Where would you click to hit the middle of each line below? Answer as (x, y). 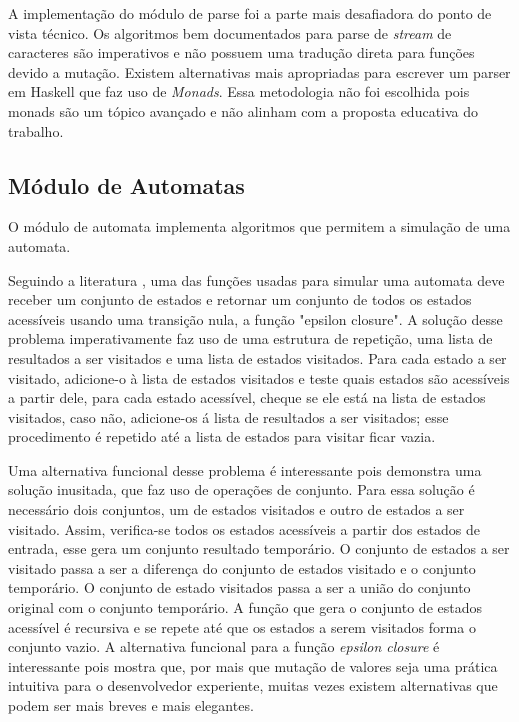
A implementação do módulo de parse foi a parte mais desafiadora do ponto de (250, 13)
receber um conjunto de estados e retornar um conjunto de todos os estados (240, 299)
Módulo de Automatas (126, 184)
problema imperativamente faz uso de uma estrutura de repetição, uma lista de (250, 338)
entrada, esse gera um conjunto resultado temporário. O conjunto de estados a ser (259, 548)
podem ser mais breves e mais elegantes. (131, 705)
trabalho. (36, 130)
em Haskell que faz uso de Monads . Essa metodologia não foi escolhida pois (239, 91)
